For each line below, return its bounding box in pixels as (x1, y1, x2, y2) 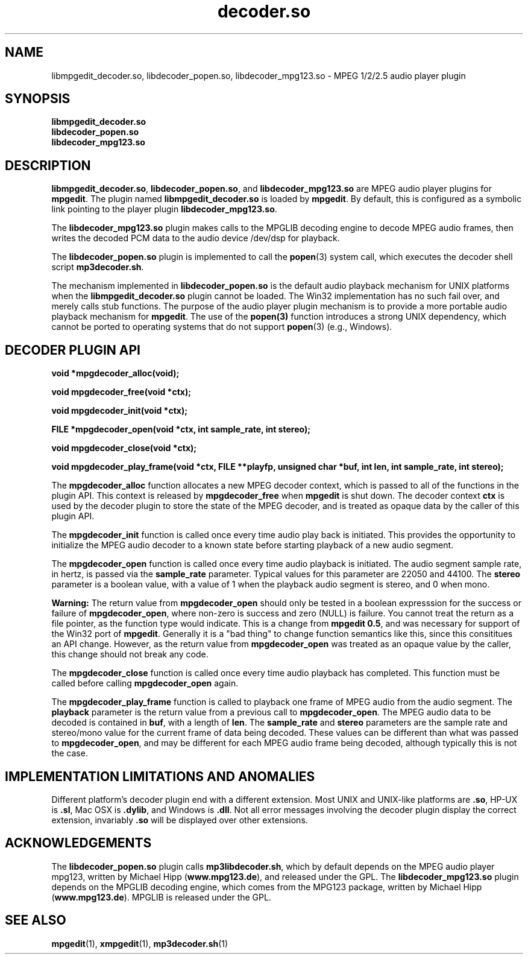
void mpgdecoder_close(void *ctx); (51, 443, 197, 454)
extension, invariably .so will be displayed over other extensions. (51, 814, 308, 825)
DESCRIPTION (5, 157, 91, 173)
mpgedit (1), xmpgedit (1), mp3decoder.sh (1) (51, 938, 228, 949)
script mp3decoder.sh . (51, 262, 144, 273)
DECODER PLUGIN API (5, 342, 140, 358)
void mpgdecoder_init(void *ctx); (51, 405, 187, 416)
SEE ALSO (5, 913, 66, 928)
